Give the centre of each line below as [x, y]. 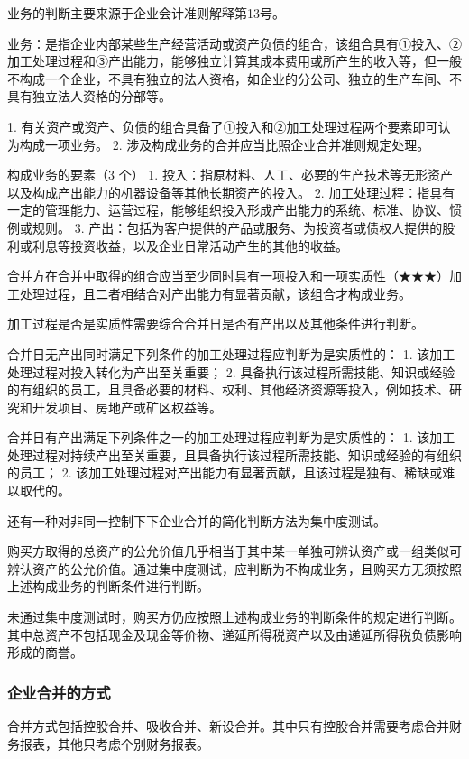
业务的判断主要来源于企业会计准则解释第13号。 [146, 13]
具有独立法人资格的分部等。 [89, 96]
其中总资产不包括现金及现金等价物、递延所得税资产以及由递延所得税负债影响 [234, 634]
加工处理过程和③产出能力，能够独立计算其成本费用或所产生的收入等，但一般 [234, 61]
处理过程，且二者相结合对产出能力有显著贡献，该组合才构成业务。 [215, 293]
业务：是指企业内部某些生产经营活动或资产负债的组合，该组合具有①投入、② [234, 43]
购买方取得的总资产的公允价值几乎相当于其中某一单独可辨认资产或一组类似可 [234, 551]
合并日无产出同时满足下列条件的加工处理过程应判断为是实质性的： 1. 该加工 [231, 353]
